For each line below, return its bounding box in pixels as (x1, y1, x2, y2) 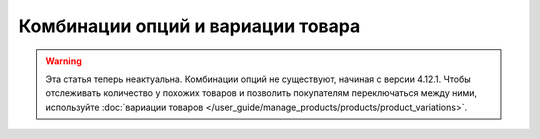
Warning (45, 55, 82, 67)
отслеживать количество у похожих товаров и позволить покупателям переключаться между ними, (45, 87, 478, 99)
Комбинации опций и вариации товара (18, 15, 361, 37)
